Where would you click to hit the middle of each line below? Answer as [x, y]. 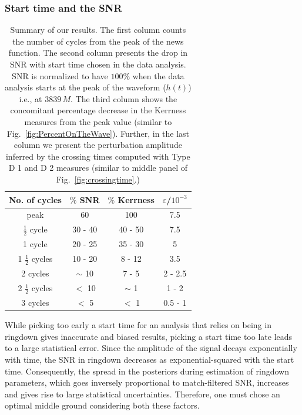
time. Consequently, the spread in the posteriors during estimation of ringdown [147, 371]
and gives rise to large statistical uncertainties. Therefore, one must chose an [142, 394]
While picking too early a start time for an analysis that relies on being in [138, 325]
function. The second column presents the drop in [98, 53]
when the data [158, 75]
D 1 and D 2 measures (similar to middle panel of [98, 168]
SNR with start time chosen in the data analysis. [98, 64]
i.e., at [31, 98]
